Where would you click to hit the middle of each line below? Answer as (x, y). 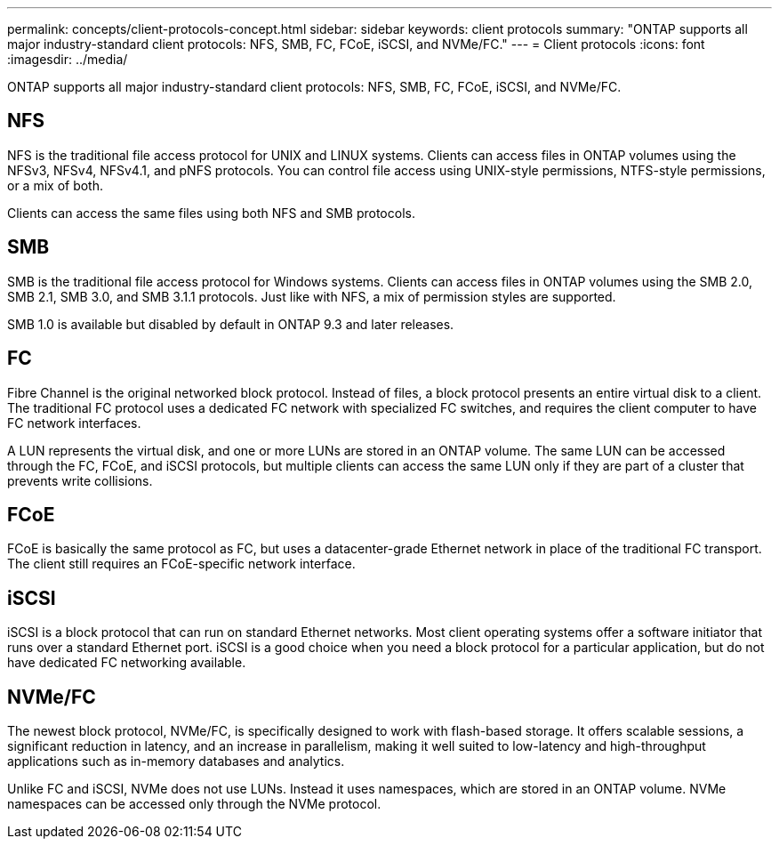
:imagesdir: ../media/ (68, 59)
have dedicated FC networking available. (127, 663)
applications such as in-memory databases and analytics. (176, 761)
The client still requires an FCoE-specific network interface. (181, 564)
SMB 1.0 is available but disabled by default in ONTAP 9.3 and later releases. (231, 324)
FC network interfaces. (74, 423)
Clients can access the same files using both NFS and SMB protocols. (211, 213)
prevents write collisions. (80, 480)
